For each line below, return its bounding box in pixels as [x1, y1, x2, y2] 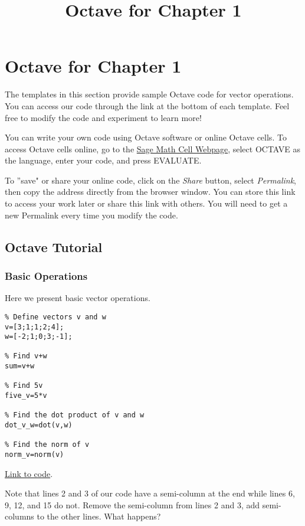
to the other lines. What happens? [37, 510, 161, 522]
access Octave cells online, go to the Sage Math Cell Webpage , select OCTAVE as [5, 142, 301, 155]
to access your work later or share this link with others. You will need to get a [5, 197, 288, 210]
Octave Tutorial [5, 237, 103, 256]
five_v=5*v [5, 391, 47, 400]
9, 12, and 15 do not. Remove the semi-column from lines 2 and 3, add [5, 498, 260, 511]
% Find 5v [5, 381, 43, 390]
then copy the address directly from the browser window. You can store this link [5, 185, 296, 198]
